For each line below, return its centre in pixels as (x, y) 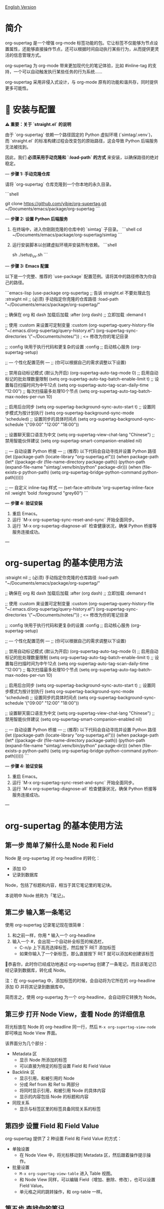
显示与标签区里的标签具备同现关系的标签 (60, 1109)
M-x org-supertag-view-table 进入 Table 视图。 (67, 1173)
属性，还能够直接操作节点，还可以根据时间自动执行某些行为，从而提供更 (82, 49)
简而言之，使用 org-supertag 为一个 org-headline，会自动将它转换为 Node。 (82, 997)
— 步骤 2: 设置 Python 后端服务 (37, 219)
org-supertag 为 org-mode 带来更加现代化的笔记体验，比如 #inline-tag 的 (79, 65)
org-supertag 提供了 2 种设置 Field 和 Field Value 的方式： (63, 1138)
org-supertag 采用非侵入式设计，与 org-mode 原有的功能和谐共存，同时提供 (82, 82)
